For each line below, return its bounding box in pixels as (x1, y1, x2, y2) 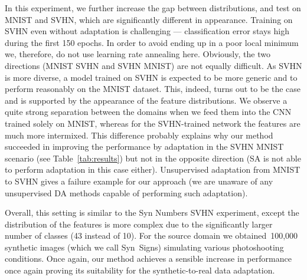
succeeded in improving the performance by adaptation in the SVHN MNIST (5, 140, 284, 153)
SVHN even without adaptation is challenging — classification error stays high (5, 25, 289, 37)
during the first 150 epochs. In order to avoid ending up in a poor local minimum (5, 36, 299, 48)
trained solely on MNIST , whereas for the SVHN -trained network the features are (5, 117, 301, 129)
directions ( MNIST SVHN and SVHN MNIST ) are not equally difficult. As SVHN (5, 59, 302, 71)
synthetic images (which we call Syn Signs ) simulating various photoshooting (5, 241, 284, 253)
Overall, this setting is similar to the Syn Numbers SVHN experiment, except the (5, 206, 299, 219)
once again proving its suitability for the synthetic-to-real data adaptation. (5, 264, 275, 276)
